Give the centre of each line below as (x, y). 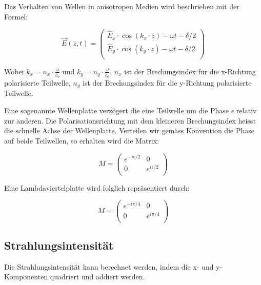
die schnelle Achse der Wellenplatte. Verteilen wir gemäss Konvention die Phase (129, 130)
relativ (247, 110)
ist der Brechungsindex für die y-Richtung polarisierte (167, 83)
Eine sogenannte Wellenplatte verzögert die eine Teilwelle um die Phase (117, 110)
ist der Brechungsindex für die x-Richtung (190, 71)
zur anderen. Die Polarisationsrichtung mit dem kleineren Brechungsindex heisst (130, 120)
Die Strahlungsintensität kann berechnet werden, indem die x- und (109, 266)
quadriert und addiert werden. (97, 277)
